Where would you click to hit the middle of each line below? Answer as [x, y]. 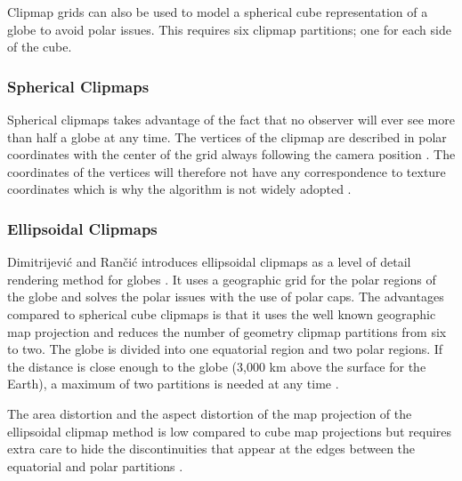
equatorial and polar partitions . [95, 465]
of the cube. [40, 47]
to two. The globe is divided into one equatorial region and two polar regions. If [225, 349]
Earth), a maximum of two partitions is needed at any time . [173, 384]
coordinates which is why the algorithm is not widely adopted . [179, 189]
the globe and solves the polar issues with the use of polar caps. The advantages [226, 297]
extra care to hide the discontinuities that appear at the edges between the [211, 449]
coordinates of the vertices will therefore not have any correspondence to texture [227, 171]
